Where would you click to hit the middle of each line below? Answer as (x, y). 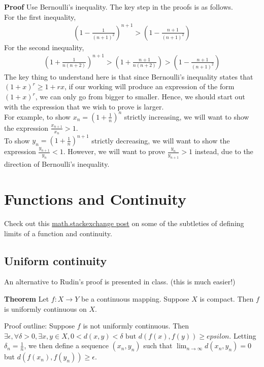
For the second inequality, (44, 47)
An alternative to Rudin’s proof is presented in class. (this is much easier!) (120, 282)
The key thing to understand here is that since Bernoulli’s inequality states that (129, 76)
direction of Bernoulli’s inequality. (57, 164)
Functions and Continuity (95, 199)
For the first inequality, (40, 16)
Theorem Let (27, 298)
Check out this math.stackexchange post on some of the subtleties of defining (124, 223)
